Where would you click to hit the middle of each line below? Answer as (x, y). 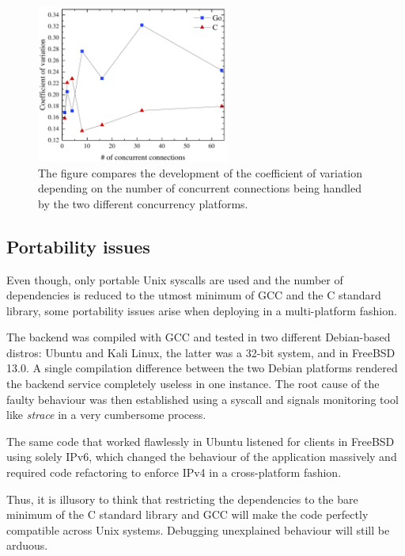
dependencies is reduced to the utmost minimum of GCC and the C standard (194, 295)
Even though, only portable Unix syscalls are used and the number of (175, 279)
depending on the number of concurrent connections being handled (200, 188)
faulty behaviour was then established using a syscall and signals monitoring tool (202, 399)
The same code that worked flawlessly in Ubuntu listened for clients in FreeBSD (201, 441)
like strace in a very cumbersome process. (106, 415)
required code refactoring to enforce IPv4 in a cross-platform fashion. (174, 472)
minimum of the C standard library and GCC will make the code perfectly (187, 514)
